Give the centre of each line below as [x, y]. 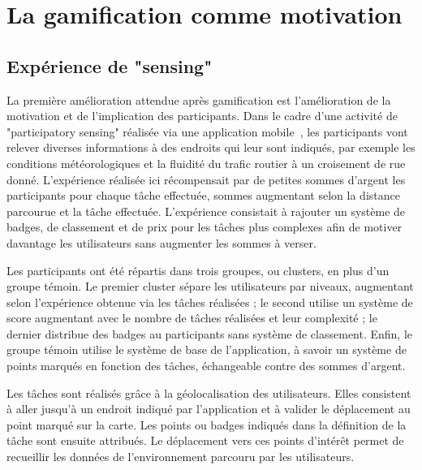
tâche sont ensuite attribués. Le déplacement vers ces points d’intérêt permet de [205, 440]
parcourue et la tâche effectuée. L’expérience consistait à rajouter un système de [206, 211]
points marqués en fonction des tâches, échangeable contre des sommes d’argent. [206, 366]
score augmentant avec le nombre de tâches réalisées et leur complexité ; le [192, 318]
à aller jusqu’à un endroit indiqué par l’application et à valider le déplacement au [209, 409]
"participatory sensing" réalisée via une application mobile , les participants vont [207, 131]
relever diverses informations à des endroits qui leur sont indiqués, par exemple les [211, 147]
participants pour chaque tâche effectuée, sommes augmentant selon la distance [203, 195]
